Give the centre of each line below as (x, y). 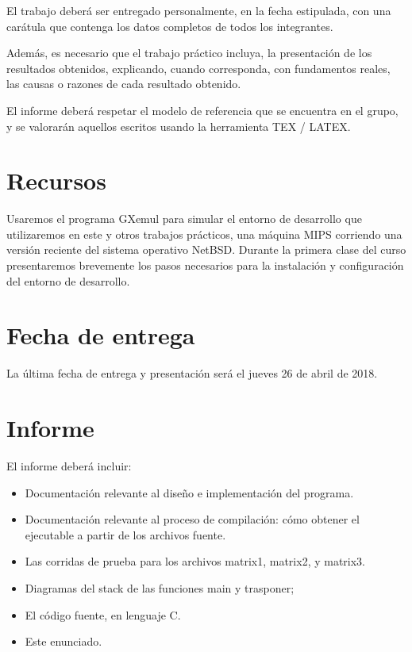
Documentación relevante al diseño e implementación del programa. (189, 492)
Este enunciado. (64, 641)
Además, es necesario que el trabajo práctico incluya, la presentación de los (189, 53)
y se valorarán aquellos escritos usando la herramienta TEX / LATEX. (179, 126)
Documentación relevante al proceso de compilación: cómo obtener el (192, 519)
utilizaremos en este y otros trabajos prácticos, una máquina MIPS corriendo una (204, 234)
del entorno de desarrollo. (68, 280)
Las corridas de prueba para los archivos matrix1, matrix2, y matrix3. (195, 561)
